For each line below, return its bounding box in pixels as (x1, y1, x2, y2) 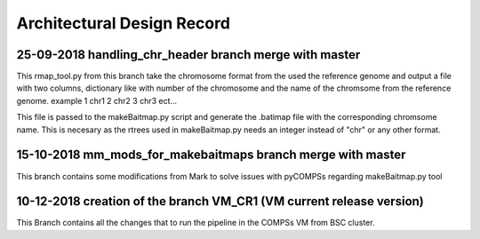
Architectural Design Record (16, 13, 231, 33)
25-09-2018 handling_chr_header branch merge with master (16, 47, 361, 62)
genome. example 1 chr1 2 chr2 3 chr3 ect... (16, 95, 178, 106)
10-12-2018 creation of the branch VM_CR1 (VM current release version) (16, 194, 424, 209)
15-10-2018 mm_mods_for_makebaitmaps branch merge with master (16, 147, 406, 163)
